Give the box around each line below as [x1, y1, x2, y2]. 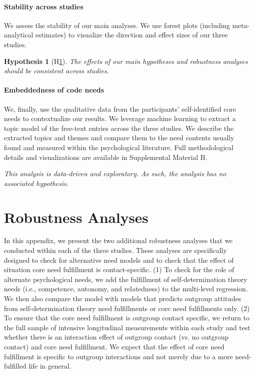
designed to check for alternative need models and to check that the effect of [4, 254, 234, 265]
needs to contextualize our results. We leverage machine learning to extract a [4, 113, 236, 124]
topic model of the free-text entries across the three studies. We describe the [4, 123, 234, 133]
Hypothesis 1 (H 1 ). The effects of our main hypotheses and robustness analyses [4, 56, 248, 66]
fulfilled [4, 361, 27, 371]
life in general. [28, 361, 71, 371]
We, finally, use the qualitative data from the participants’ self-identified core [4, 103, 236, 114]
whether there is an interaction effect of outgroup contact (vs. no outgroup [4, 332, 229, 342]
